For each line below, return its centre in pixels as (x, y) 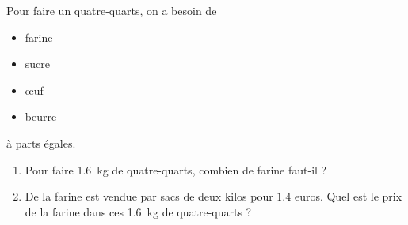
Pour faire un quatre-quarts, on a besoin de (112, 10)
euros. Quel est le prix (348, 196)
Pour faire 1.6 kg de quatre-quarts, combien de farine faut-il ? (176, 169)
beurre (41, 116)
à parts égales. (41, 142)
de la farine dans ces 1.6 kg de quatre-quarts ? (138, 211)
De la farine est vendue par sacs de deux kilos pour (149, 196)
